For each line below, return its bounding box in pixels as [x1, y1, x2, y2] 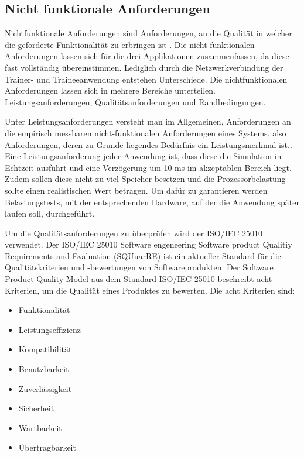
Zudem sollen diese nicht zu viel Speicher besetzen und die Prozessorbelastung [5, 173, 286, 185]
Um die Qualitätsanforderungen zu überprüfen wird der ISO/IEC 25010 [5, 226, 263, 239]
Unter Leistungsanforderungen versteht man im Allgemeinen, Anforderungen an [5, 115, 291, 128]
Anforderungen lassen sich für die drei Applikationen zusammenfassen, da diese [5, 50, 289, 62]
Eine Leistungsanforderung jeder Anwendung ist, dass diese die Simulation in [5, 150, 282, 162]
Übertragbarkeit [18, 441, 76, 453]
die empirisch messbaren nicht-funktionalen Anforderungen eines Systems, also [5, 126, 286, 139]
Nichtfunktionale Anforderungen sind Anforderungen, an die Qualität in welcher [5, 27, 292, 39]
